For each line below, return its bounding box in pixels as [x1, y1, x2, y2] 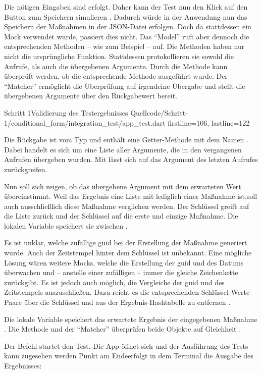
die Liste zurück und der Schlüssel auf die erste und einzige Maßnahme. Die [4, 210, 238, 221]
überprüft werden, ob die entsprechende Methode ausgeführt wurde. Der [4, 71, 228, 81]
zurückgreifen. [4, 164, 47, 174]
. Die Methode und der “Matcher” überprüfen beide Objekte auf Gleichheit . [4, 324, 241, 334]
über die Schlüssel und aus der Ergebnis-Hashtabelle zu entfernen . [24, 297, 231, 307]
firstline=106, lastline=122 [168, 117, 250, 128]
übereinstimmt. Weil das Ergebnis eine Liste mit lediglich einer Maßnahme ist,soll [4, 191, 257, 201]
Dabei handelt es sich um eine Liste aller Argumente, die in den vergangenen [4, 144, 242, 154]
